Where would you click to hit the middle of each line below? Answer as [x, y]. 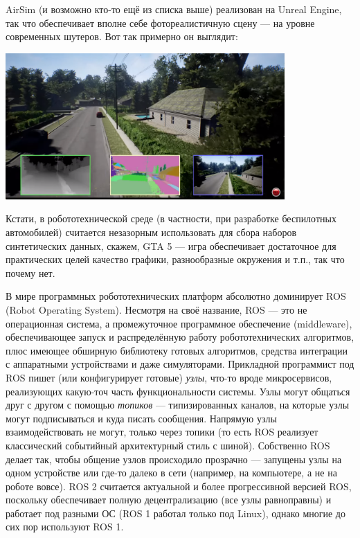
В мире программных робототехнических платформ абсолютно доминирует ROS [176, 296]
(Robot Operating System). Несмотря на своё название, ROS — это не [156, 309]
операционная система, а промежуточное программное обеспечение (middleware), [179, 323]
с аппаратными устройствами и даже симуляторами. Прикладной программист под [180, 364]
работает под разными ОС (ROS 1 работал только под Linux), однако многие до [175, 513]
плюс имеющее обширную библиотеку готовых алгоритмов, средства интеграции [177, 350]
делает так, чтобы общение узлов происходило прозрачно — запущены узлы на [174, 459]
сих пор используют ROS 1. [65, 527]
